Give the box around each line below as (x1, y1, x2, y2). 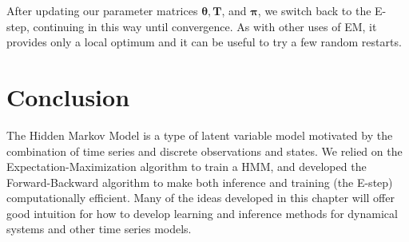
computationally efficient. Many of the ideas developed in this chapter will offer (6, 189, 395, 206)
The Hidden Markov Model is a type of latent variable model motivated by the (6, 126, 393, 143)
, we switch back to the (257, 2, 371, 18)
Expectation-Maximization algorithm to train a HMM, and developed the (6, 158, 367, 175)
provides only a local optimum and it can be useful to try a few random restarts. (6, 34, 402, 50)
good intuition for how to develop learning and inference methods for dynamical (6, 204, 398, 221)
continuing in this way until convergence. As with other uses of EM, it (33, 18, 377, 34)
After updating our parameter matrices (6, 2, 198, 18)
